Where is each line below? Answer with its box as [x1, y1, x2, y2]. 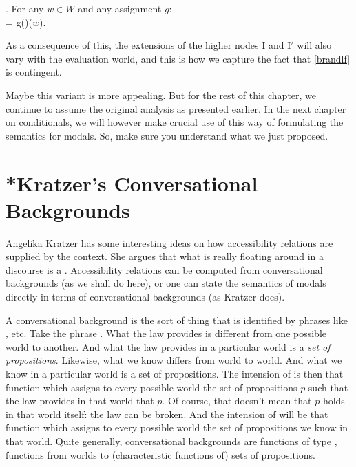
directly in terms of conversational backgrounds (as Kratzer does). [6, 290, 285, 304]
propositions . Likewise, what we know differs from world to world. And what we [6, 353, 342, 367]
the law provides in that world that [6, 393, 154, 408]
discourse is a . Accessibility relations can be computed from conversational [6, 262, 323, 276]
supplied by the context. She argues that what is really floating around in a [6, 249, 324, 263]
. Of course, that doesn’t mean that [162, 393, 312, 408]
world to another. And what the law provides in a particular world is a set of [6, 339, 331, 354]
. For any [6, 1, 44, 15]
